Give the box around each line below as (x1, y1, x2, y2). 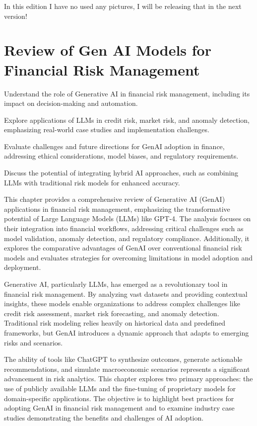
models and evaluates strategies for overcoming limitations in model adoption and (4, 252, 253, 262)
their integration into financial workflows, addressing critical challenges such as (4, 223, 244, 234)
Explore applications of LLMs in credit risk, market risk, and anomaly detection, (4, 114, 250, 125)
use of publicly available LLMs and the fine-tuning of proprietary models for (4, 383, 236, 393)
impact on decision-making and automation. (4, 98, 138, 108)
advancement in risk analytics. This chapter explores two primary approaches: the (4, 373, 253, 384)
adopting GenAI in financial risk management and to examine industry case (4, 403, 235, 413)
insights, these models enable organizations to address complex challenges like (4, 298, 240, 309)
